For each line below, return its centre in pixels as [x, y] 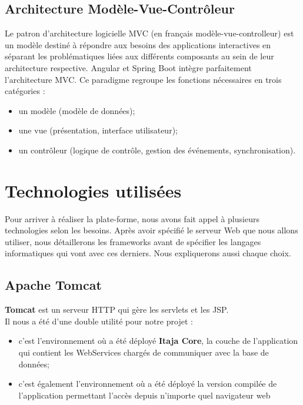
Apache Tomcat [53, 285]
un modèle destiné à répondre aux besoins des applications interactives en [138, 44]
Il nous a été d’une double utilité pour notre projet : [99, 321]
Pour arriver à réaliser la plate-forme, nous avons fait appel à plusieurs [132, 218]
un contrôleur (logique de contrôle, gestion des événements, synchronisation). [157, 150]
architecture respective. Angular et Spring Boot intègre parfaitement [128, 67]
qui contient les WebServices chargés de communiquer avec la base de [144, 352]
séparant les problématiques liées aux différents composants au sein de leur [139, 56]
